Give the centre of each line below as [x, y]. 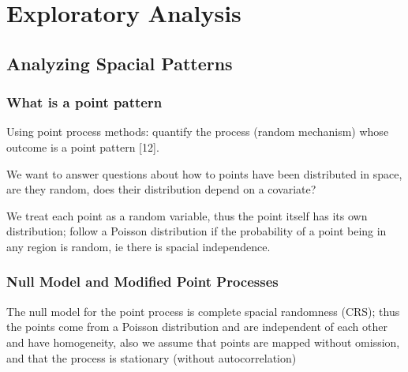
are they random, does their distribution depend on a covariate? [161, 189]
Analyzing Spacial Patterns [120, 63]
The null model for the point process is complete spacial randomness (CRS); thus [203, 311]
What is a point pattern [84, 102]
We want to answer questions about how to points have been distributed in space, [204, 173]
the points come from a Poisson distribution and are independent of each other [197, 327]
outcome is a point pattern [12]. [83, 147]
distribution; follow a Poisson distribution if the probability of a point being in [197, 231]
